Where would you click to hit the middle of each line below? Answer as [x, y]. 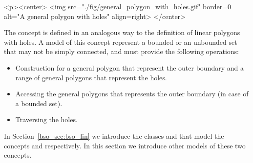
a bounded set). [39, 103]
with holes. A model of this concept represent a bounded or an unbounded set [121, 42]
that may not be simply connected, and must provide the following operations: [121, 51]
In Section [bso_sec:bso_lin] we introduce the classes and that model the [114, 136]
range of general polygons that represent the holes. [91, 77]
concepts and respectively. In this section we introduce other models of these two [125, 145]
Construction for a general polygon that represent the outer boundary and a [129, 67]
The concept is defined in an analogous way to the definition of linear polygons [122, 32]
